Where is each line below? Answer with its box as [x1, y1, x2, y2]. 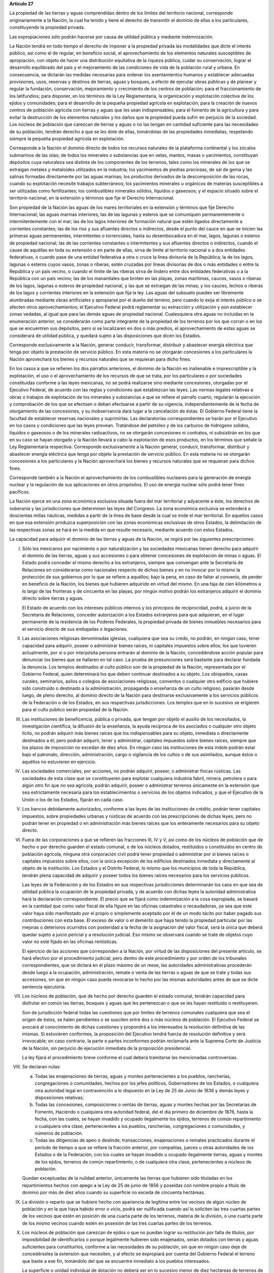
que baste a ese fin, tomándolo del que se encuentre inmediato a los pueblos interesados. [22, 1258, 211, 1264]
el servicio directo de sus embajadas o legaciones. [22, 626, 128, 632]
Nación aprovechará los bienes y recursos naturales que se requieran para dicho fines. [9, 356, 191, 362]
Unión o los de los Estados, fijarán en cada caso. [22, 796, 124, 802]
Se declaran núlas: [22, 1064, 61, 1070]
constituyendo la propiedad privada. [9, 24, 85, 31]
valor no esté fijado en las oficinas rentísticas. [22, 938, 118, 945]
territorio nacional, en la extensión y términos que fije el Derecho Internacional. [9, 195, 175, 201]
